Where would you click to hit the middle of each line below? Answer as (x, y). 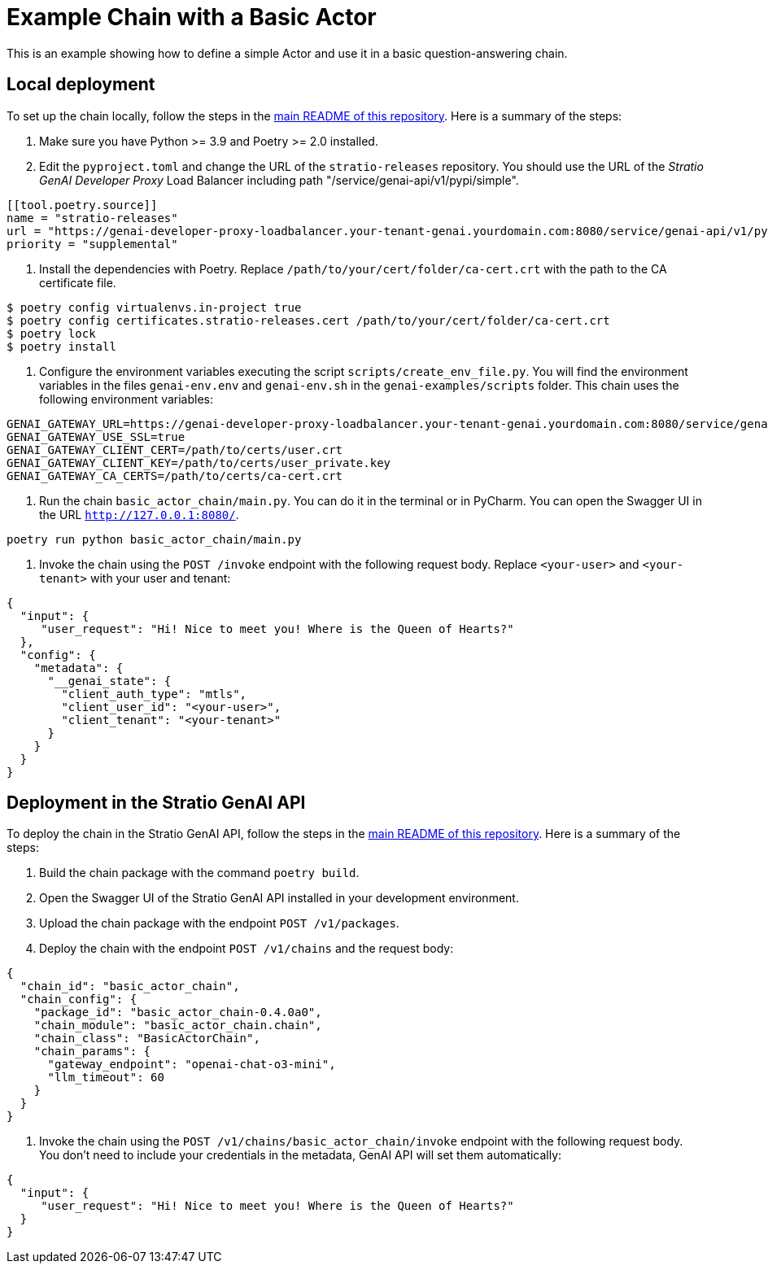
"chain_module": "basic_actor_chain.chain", (178, 1026)
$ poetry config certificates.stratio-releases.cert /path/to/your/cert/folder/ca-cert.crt (308, 320)
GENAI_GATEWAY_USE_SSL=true (96, 436)
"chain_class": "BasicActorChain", (147, 1039)
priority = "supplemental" (92, 244)
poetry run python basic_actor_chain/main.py (154, 539)
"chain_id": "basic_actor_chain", (130, 986)
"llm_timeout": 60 (106, 1078)
